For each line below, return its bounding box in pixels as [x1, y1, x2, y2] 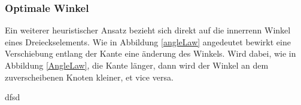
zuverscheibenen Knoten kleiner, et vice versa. [5, 70, 174, 83]
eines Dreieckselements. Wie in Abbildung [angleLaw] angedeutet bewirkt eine [5, 35, 291, 48]
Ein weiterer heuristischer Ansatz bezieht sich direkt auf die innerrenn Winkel [5, 24, 291, 36]
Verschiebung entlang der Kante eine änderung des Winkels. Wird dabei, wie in [5, 47, 296, 60]
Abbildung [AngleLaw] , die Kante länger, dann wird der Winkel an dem [5, 59, 269, 71]
